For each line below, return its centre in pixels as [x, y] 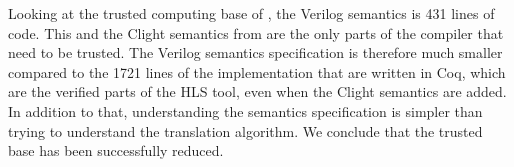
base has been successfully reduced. [116, 150]
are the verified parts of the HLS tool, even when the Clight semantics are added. [257, 91]
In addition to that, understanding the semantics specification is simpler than [245, 110]
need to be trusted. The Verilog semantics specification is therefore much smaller [255, 52]
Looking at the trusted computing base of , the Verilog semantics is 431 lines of [251, 13]
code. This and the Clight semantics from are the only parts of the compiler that [256, 32]
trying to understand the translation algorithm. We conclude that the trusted [245, 130]
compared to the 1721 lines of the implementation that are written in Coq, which [257, 71]
